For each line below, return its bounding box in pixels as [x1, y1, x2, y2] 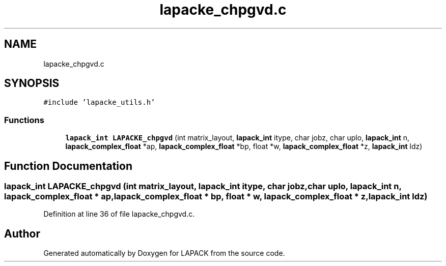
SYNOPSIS [4, 77, 60, 90]
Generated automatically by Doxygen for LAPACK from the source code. [43, 249, 285, 258]
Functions [4, 114, 44, 125]
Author [4, 227, 40, 240]
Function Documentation [4, 159, 132, 172]
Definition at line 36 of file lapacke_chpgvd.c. [43, 210, 195, 219]
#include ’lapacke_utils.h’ [43, 98, 155, 107]
